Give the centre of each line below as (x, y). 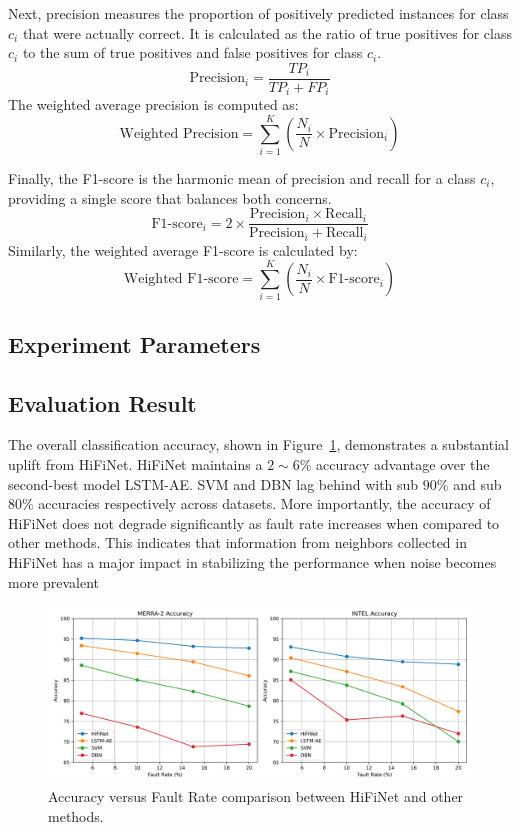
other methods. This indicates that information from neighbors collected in (237, 542)
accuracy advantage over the (403, 464)
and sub (477, 483)
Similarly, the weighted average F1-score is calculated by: (183, 249)
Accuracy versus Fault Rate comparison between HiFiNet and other (256, 796)
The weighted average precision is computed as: (153, 104)
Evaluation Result (102, 402)
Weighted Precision (179, 133)
